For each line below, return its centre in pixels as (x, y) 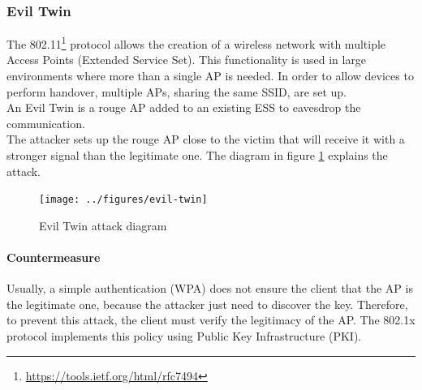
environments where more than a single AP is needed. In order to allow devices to (210, 76)
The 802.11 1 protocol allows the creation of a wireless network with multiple (196, 43)
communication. (46, 123)
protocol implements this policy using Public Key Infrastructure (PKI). (184, 336)
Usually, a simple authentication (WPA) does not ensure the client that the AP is (210, 288)
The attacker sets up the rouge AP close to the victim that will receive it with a (206, 139)
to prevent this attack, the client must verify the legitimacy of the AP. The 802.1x (211, 320)
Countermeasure (54, 257)
